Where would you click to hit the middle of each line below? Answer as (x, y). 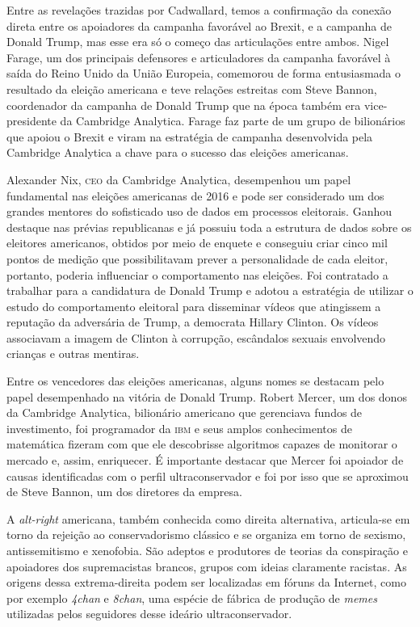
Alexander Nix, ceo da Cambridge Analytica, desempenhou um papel (179, 179)
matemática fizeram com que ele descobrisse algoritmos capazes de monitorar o (202, 444)
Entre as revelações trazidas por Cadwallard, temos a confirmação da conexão (199, 10)
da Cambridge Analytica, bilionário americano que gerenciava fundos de (185, 412)
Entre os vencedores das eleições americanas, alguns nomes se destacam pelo (195, 381)
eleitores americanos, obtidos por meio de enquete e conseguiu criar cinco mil (197, 243)
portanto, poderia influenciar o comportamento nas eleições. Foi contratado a (197, 274)
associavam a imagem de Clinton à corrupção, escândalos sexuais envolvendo (196, 337)
